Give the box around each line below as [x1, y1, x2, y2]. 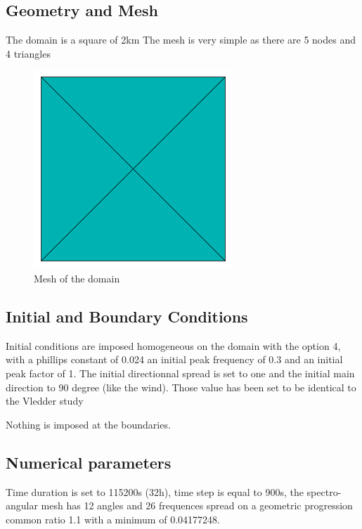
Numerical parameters [6, 451, 172, 473]
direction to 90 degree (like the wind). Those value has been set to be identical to [6, 379, 356, 394]
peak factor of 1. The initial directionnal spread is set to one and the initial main [6, 365, 355, 380]
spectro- [306, 484, 342, 499]
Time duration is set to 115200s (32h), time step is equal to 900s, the [6, 484, 304, 499]
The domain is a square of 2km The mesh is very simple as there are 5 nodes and [6, 32, 356, 47]
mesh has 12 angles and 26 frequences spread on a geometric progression [41, 498, 353, 513]
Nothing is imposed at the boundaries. [6, 417, 171, 431]
